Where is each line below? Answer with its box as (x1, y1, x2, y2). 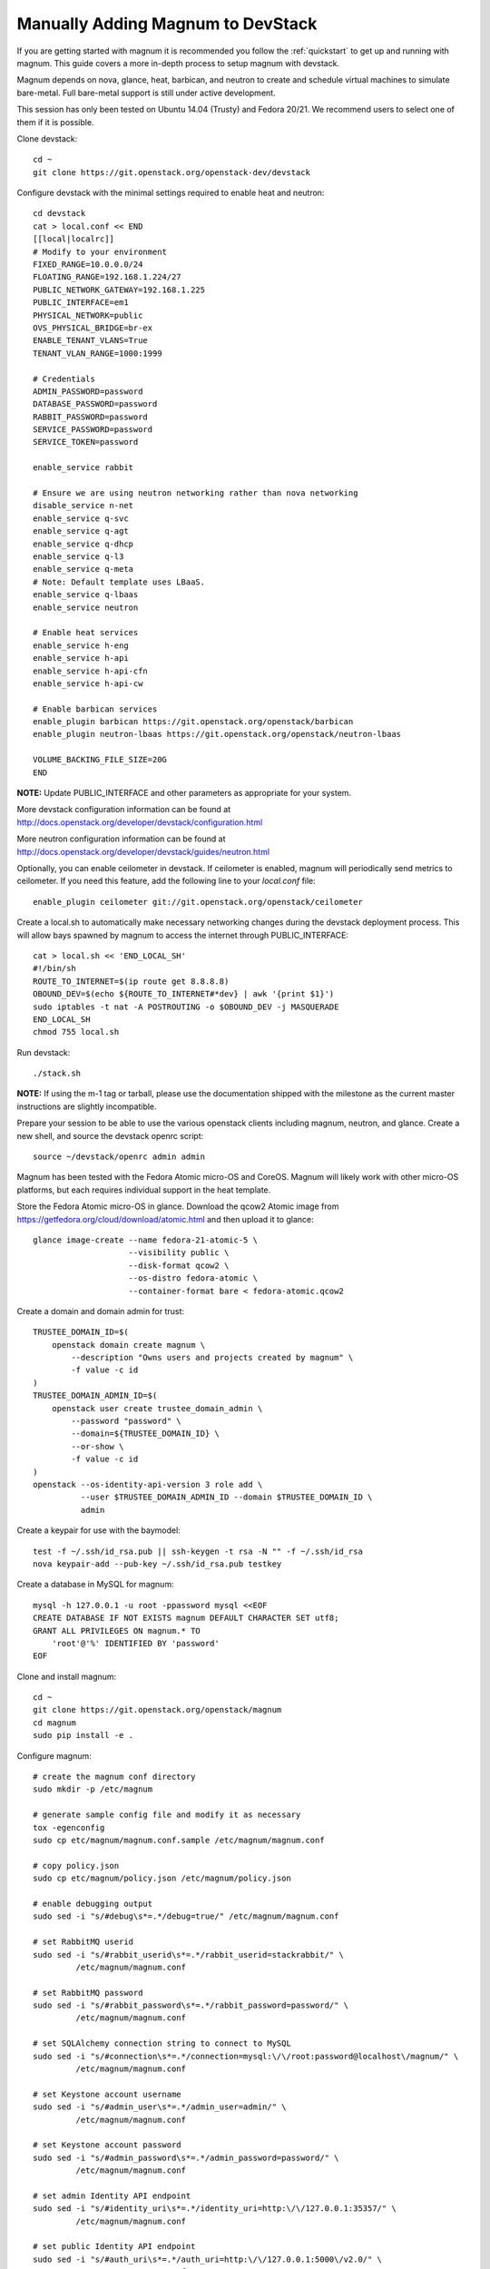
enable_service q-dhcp (33, 538, 134, 549)
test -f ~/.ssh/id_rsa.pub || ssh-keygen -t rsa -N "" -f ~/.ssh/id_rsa (33, 1546, 363, 1557)
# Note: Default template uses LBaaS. (33, 576, 206, 587)
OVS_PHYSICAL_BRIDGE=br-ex (33, 322, 153, 333)
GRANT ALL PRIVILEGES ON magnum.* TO (33, 1626, 201, 1635)
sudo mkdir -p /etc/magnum (33, 1784, 153, 1794)
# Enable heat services (33, 627, 139, 638)
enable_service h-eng (33, 640, 129, 651)
